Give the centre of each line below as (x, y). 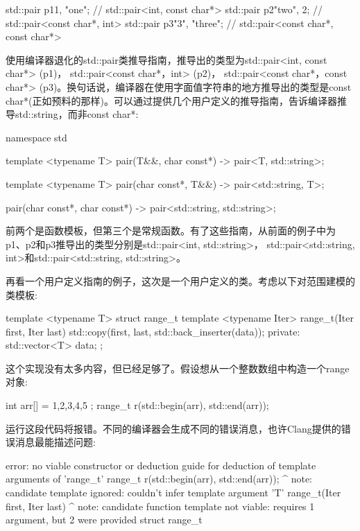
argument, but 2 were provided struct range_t (104, 520)
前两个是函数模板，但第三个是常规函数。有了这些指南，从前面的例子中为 (171, 230)
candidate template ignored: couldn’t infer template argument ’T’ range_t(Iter (173, 493)
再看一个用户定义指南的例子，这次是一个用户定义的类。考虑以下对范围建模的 (180, 280)
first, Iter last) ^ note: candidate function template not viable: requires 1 (160, 506)
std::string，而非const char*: (77, 114)
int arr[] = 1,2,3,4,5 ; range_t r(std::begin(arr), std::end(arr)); (137, 405)
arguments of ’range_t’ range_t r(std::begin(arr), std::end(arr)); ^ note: (159, 479)
